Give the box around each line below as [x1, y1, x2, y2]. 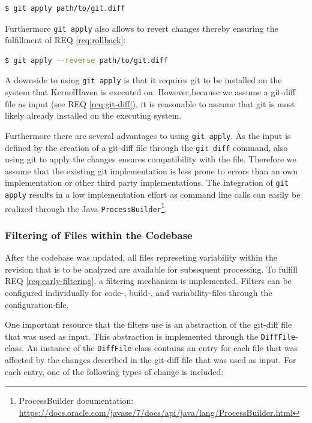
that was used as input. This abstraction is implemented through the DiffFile [5, 330, 296, 342]
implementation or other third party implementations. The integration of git [5, 176, 289, 189]
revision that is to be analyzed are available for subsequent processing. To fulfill [5, 262, 298, 275]
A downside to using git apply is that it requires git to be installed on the [5, 74, 282, 86]
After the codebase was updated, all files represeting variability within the [5, 251, 277, 264]
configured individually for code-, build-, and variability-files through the [5, 286, 272, 298]
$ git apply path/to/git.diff [5, 4, 125, 13]
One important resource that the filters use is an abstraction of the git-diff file [5, 318, 292, 331]
